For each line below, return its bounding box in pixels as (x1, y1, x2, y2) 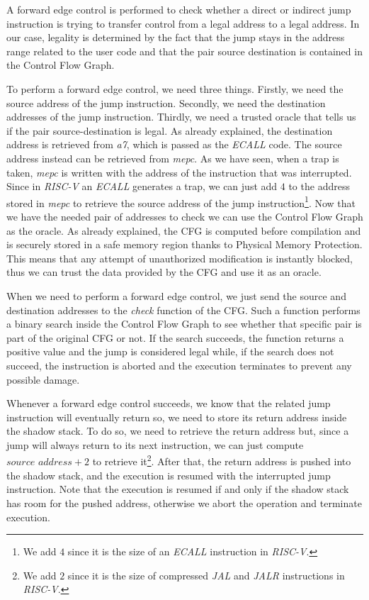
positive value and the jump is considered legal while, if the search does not (6, 344, 334, 359)
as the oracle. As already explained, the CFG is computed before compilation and (6, 223, 361, 238)
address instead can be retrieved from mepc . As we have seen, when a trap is (6, 150, 339, 165)
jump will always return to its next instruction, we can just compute (6, 437, 304, 452)
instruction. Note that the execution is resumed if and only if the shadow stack (6, 482, 349, 496)
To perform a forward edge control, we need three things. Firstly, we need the (6, 81, 344, 96)
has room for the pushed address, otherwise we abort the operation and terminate (6, 495, 362, 510)
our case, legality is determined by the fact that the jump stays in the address (6, 30, 345, 45)
